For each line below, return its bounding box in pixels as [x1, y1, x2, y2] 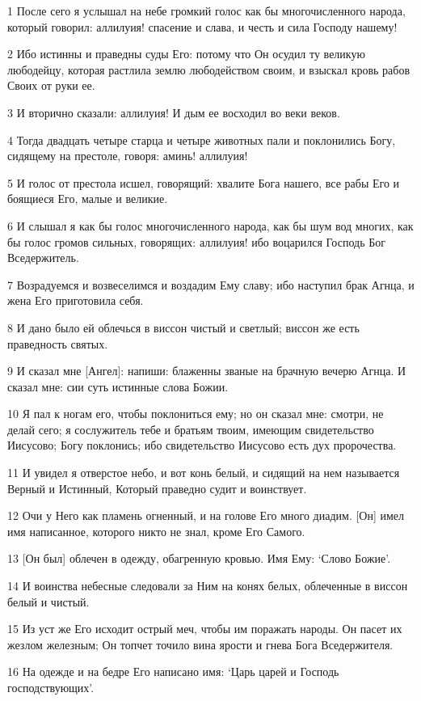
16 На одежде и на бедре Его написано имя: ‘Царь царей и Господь [7, 663, 339, 680]
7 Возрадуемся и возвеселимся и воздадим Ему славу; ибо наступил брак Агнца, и [7, 276, 415, 293]
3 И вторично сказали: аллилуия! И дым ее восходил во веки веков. [7, 103, 340, 120]
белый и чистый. [7, 593, 90, 610]
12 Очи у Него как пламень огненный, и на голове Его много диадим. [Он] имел [7, 507, 405, 524]
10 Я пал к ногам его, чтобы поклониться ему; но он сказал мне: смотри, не [7, 405, 384, 422]
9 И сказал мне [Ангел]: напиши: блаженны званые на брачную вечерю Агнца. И [7, 362, 406, 379]
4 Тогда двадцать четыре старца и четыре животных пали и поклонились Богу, [7, 131, 396, 148]
